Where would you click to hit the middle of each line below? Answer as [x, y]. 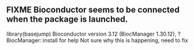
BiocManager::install [32, 40]
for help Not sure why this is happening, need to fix [124, 40]
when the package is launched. [67, 20]
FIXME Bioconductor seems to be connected [93, 10]
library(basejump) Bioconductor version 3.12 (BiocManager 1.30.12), [91, 34]
